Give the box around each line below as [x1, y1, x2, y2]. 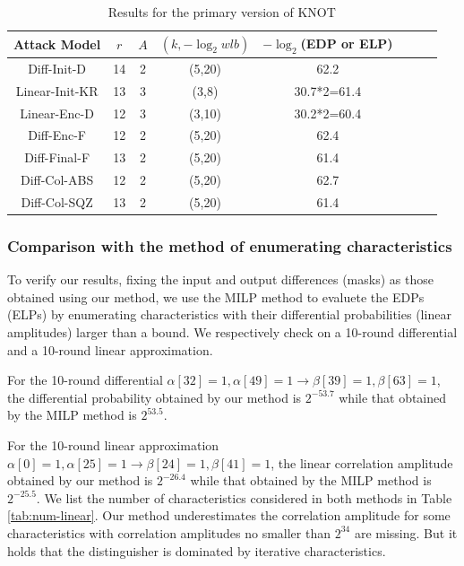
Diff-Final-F [24, 148, 90, 167]
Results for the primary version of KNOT [107, 3, 336, 21]
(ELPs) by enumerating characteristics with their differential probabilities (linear [7, 305, 451, 324]
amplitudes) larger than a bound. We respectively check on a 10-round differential [7, 323, 458, 341]
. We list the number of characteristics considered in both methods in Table [36, 488, 452, 507]
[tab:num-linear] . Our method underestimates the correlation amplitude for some [7, 506, 451, 525]
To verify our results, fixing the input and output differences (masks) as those [7, 270, 434, 289]
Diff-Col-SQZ [21, 192, 93, 211]
